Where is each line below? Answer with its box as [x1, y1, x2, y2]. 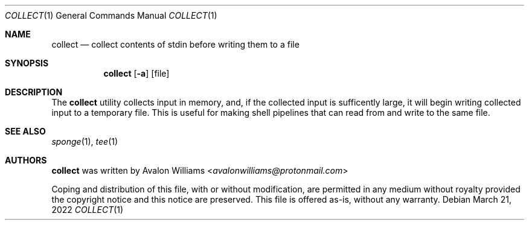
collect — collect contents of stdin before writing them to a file [51, 39, 300, 49]
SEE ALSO [5, 126, 46, 136]
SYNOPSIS [5, 58, 49, 68]
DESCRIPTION [5, 87, 63, 97]
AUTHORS [5, 155, 47, 165]
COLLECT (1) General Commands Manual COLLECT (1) [5, 10, 217, 21]
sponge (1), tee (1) [51, 136, 118, 147]
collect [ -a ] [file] [103, 68, 170, 78]
